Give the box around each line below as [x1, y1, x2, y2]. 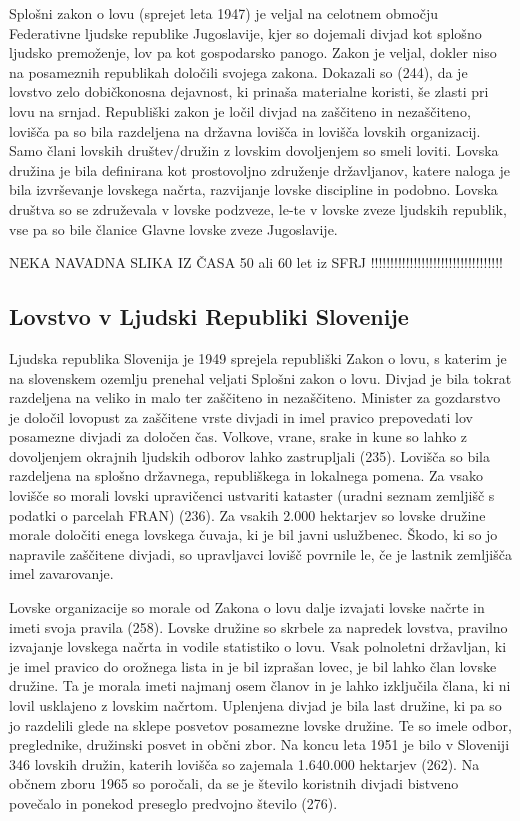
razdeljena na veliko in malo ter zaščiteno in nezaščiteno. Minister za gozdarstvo [9, 387, 501, 408]
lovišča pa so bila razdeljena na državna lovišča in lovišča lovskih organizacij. [9, 120, 481, 141]
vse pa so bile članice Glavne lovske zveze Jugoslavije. [9, 218, 338, 239]
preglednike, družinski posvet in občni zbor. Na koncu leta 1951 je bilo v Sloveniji [9, 734, 510, 755]
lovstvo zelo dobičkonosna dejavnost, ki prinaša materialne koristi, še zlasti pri [9, 81, 489, 102]
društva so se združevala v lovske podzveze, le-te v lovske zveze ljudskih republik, [9, 198, 507, 219]
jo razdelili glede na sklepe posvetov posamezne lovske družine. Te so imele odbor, [9, 714, 512, 735]
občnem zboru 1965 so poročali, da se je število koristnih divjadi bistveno [9, 773, 459, 794]
